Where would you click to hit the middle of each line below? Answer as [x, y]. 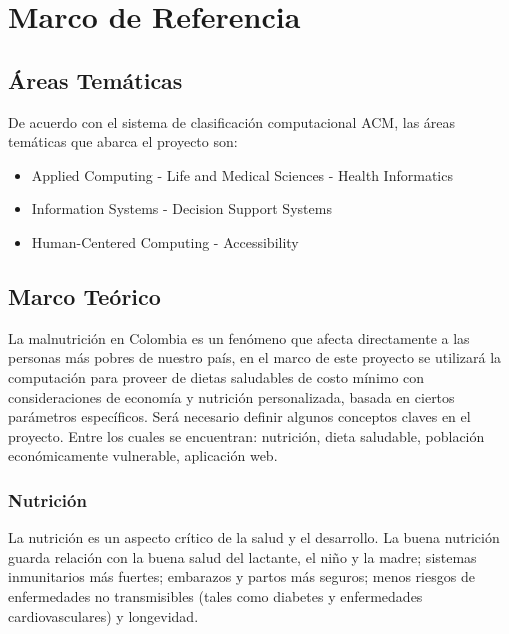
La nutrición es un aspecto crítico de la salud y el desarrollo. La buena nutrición [254, 537]
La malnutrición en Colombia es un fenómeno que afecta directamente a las [239, 337]
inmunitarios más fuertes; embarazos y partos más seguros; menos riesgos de [241, 576]
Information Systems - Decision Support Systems [181, 208]
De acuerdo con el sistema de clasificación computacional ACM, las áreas [232, 121]
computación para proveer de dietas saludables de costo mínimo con [216, 376]
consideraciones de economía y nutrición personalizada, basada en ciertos [231, 396]
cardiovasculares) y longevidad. [103, 615]
